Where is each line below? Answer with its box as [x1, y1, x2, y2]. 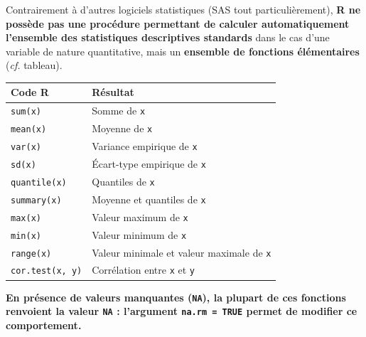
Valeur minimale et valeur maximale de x [92, 245, 271, 260]
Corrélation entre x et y [92, 262, 195, 277]
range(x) [11, 248, 52, 259]
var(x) [11, 142, 41, 153]
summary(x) [11, 195, 62, 205]
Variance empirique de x [92, 139, 198, 154]
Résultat [92, 85, 134, 100]
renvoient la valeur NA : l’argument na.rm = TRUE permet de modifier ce [6, 304, 357, 319]
